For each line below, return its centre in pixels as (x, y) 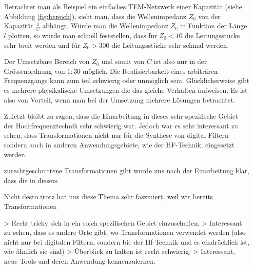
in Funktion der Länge (214, 26)
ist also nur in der (180, 61)
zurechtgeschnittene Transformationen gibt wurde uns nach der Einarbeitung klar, (127, 171)
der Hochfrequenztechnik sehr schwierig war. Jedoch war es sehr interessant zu (121, 125)
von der (209, 16)
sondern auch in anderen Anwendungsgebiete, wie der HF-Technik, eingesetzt (119, 144)
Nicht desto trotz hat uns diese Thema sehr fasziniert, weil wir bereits (108, 197)
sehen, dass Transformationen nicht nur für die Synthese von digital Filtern (116, 135)
